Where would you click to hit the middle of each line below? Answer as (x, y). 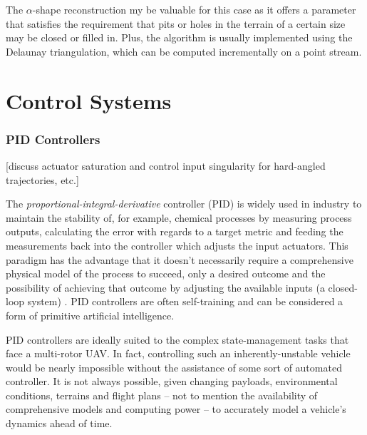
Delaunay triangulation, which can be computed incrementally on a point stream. (184, 51)
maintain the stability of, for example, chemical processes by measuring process (179, 217)
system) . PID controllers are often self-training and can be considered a (185, 301)
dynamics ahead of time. (59, 423)
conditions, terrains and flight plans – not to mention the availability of (162, 395)
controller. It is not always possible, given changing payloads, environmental (172, 381)
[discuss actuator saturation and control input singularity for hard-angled (166, 165)
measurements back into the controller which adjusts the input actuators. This (177, 245)
